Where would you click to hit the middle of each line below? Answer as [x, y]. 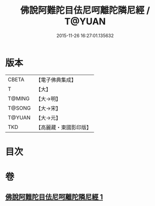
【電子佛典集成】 [56, 80]
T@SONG [20, 108]
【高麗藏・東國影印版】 [64, 127]
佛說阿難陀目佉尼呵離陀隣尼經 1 [54, 197]
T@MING [19, 98]
